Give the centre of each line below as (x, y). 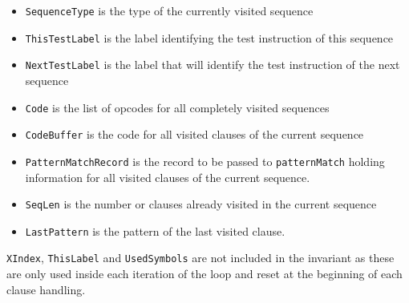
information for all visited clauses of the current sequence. (168, 177)
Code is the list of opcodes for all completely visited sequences (177, 107)
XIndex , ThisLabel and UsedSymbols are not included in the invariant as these (200, 258)
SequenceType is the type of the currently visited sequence (169, 10)
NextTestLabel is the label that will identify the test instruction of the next (213, 65)
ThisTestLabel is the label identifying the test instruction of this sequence (209, 37)
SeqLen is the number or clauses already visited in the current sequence (201, 204)
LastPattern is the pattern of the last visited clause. (155, 230)
